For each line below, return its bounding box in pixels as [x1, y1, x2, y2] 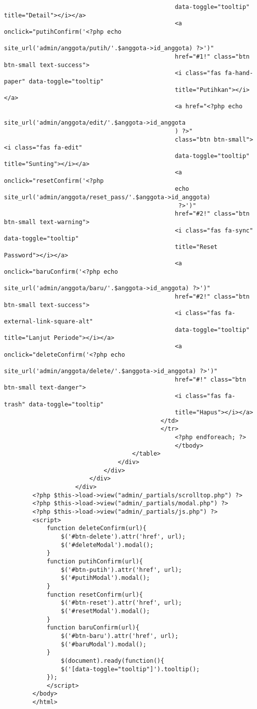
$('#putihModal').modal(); [61, 574, 150, 582]
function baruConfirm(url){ [46, 624, 140, 631]
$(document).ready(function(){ [61, 657, 165, 664]
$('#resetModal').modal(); [61, 607, 150, 615]
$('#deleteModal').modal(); [61, 541, 154, 549]
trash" [4, 400, 25, 408]
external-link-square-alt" [4, 317, 93, 325]
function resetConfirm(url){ [46, 591, 143, 598]
